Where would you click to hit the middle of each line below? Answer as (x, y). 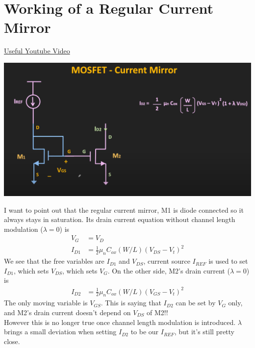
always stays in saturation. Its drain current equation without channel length (120, 219)
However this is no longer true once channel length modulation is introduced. (120, 322)
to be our (145, 332)
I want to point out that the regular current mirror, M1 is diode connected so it (124, 210)
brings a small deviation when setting (60, 332)
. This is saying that (131, 303)
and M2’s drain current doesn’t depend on (67, 312)
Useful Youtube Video (37, 51)
